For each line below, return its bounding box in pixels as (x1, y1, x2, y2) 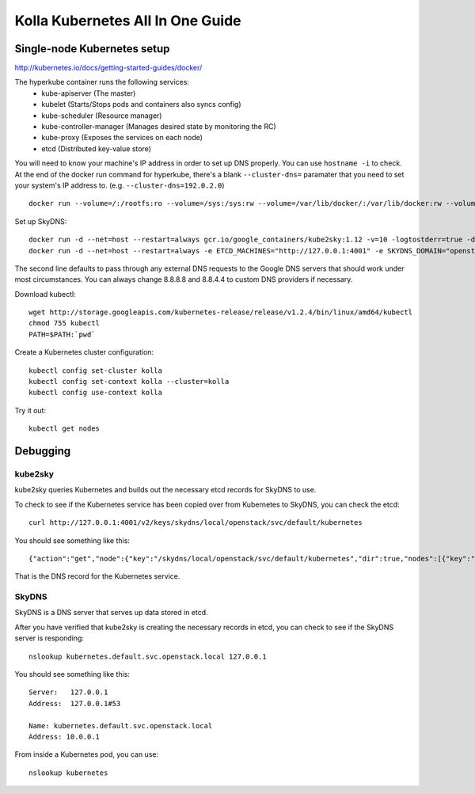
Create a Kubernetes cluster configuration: (14, 348, 154, 357)
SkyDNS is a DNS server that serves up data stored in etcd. (14, 608, 209, 617)
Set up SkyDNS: (14, 216, 67, 226)
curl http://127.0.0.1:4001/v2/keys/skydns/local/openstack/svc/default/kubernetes (28, 519, 363, 527)
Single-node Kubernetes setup (14, 42, 170, 55)
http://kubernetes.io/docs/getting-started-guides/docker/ (14, 63, 203, 73)
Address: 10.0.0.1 (28, 732, 101, 741)
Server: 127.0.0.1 (28, 688, 108, 697)
